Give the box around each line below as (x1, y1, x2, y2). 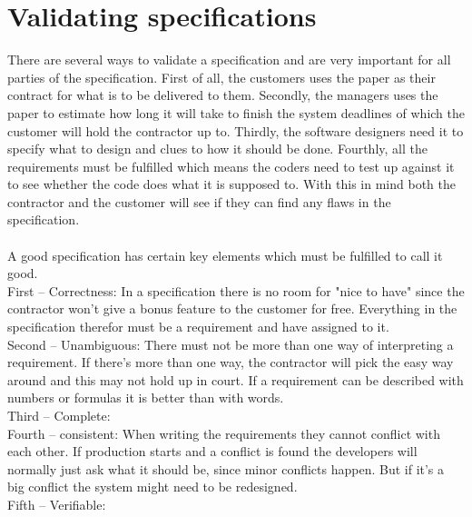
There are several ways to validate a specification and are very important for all (7, 50, 451, 69)
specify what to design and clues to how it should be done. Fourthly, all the (7, 139, 428, 158)
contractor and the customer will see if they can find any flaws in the (7, 192, 391, 211)
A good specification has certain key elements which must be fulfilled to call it (7, 245, 443, 264)
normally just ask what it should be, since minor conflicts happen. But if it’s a (7, 459, 445, 478)
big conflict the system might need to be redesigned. (7, 477, 298, 496)
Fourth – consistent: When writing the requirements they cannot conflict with (7, 423, 440, 442)
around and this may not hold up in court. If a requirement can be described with (7, 370, 464, 389)
